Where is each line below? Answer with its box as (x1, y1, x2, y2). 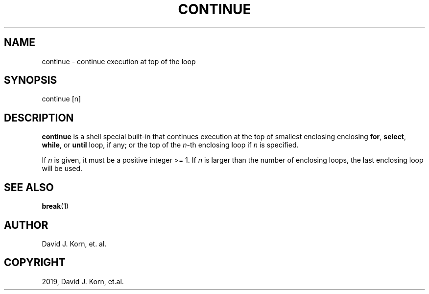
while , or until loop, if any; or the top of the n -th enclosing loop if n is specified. (42, 141, 299, 149)
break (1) (42, 202, 69, 211)
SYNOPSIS (4, 74, 57, 87)
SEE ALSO (4, 181, 54, 194)
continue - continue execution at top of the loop (42, 57, 196, 66)
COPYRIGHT (4, 256, 66, 269)
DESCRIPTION (4, 111, 74, 124)
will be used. (42, 164, 83, 173)
